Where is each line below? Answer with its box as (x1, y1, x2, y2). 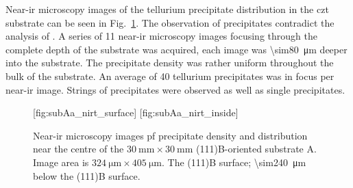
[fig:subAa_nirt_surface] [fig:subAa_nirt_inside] (33, 105, 239, 120)
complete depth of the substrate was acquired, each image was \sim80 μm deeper (5, 42, 348, 56)
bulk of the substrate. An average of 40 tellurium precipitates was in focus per (5, 68, 334, 83)
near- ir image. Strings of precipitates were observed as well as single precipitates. (5, 82, 345, 96)
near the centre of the (33, 142, 124, 156)
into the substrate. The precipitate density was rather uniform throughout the (5, 55, 334, 70)
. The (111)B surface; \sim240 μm (161, 155, 306, 169)
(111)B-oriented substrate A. (196, 142, 317, 156)
